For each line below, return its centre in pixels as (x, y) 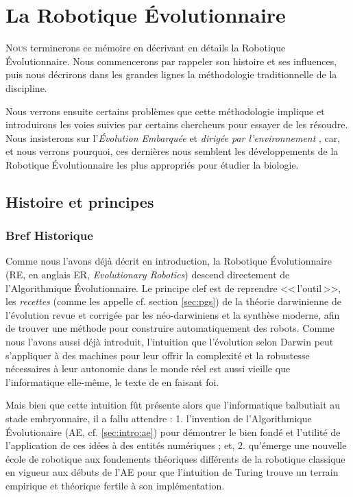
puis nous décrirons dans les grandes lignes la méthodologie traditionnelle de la (171, 74)
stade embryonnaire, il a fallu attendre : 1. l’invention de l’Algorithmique (159, 418)
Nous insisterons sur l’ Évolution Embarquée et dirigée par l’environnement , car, (173, 137)
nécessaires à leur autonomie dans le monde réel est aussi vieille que (148, 368)
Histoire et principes (80, 201)
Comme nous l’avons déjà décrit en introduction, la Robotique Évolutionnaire (169, 261)
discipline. (26, 87)
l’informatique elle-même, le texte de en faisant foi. (112, 381)
